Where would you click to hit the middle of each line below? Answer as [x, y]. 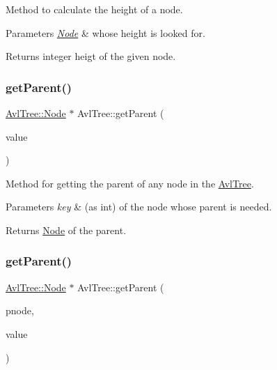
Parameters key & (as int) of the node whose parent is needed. [139, 207]
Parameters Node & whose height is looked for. [105, 32]
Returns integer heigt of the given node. [91, 56]
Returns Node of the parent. [66, 230]
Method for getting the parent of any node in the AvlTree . [130, 183]
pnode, [20, 310]
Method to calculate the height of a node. [94, 9]
